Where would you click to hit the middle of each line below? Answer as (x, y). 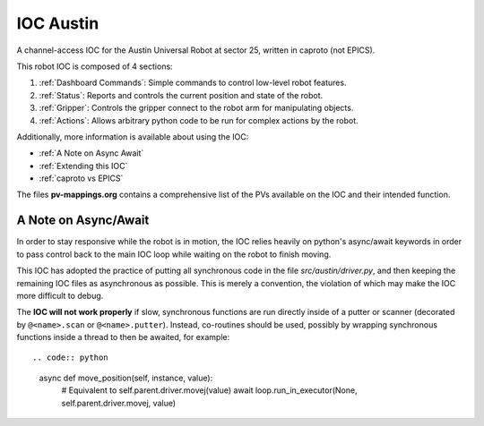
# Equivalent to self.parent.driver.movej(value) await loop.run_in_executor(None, (209, 390)
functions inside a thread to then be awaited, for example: (123, 337)
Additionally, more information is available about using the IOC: (133, 136)
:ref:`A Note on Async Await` (91, 153)
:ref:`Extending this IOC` (83, 166)
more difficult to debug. (60, 295)
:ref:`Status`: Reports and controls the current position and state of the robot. (181, 95)
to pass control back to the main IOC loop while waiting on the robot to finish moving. (174, 254)
